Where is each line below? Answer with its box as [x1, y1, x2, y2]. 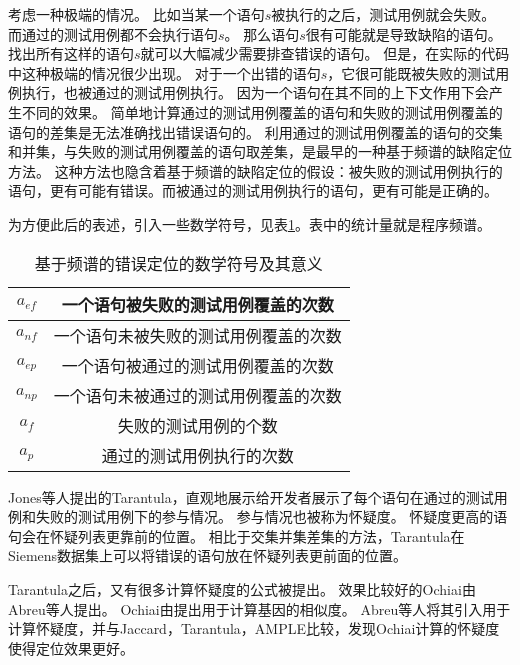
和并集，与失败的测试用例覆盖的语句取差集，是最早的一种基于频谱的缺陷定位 [8, 141, 512, 162]
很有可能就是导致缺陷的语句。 [305, 23, 502, 44]
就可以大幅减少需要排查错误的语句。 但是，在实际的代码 [140, 43, 510, 64]
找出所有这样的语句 [8, 43, 134, 64]
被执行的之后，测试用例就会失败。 [271, 4, 496, 24]
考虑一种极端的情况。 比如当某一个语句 [8, 4, 265, 24]
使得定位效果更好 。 [8, 637, 134, 658]
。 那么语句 [224, 23, 300, 44]
